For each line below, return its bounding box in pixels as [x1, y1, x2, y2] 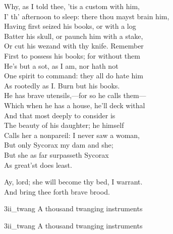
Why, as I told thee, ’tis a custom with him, [4, 1, 140, 11]
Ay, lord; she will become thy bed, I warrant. [4, 176, 143, 187]
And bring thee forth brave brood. [4, 186, 110, 197]
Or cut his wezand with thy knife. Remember [4, 40, 144, 51]
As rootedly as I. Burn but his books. [4, 80, 120, 90]
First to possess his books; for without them [4, 50, 140, 61]
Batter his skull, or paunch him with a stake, [4, 30, 143, 41]
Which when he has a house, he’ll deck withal [4, 100, 145, 110]
